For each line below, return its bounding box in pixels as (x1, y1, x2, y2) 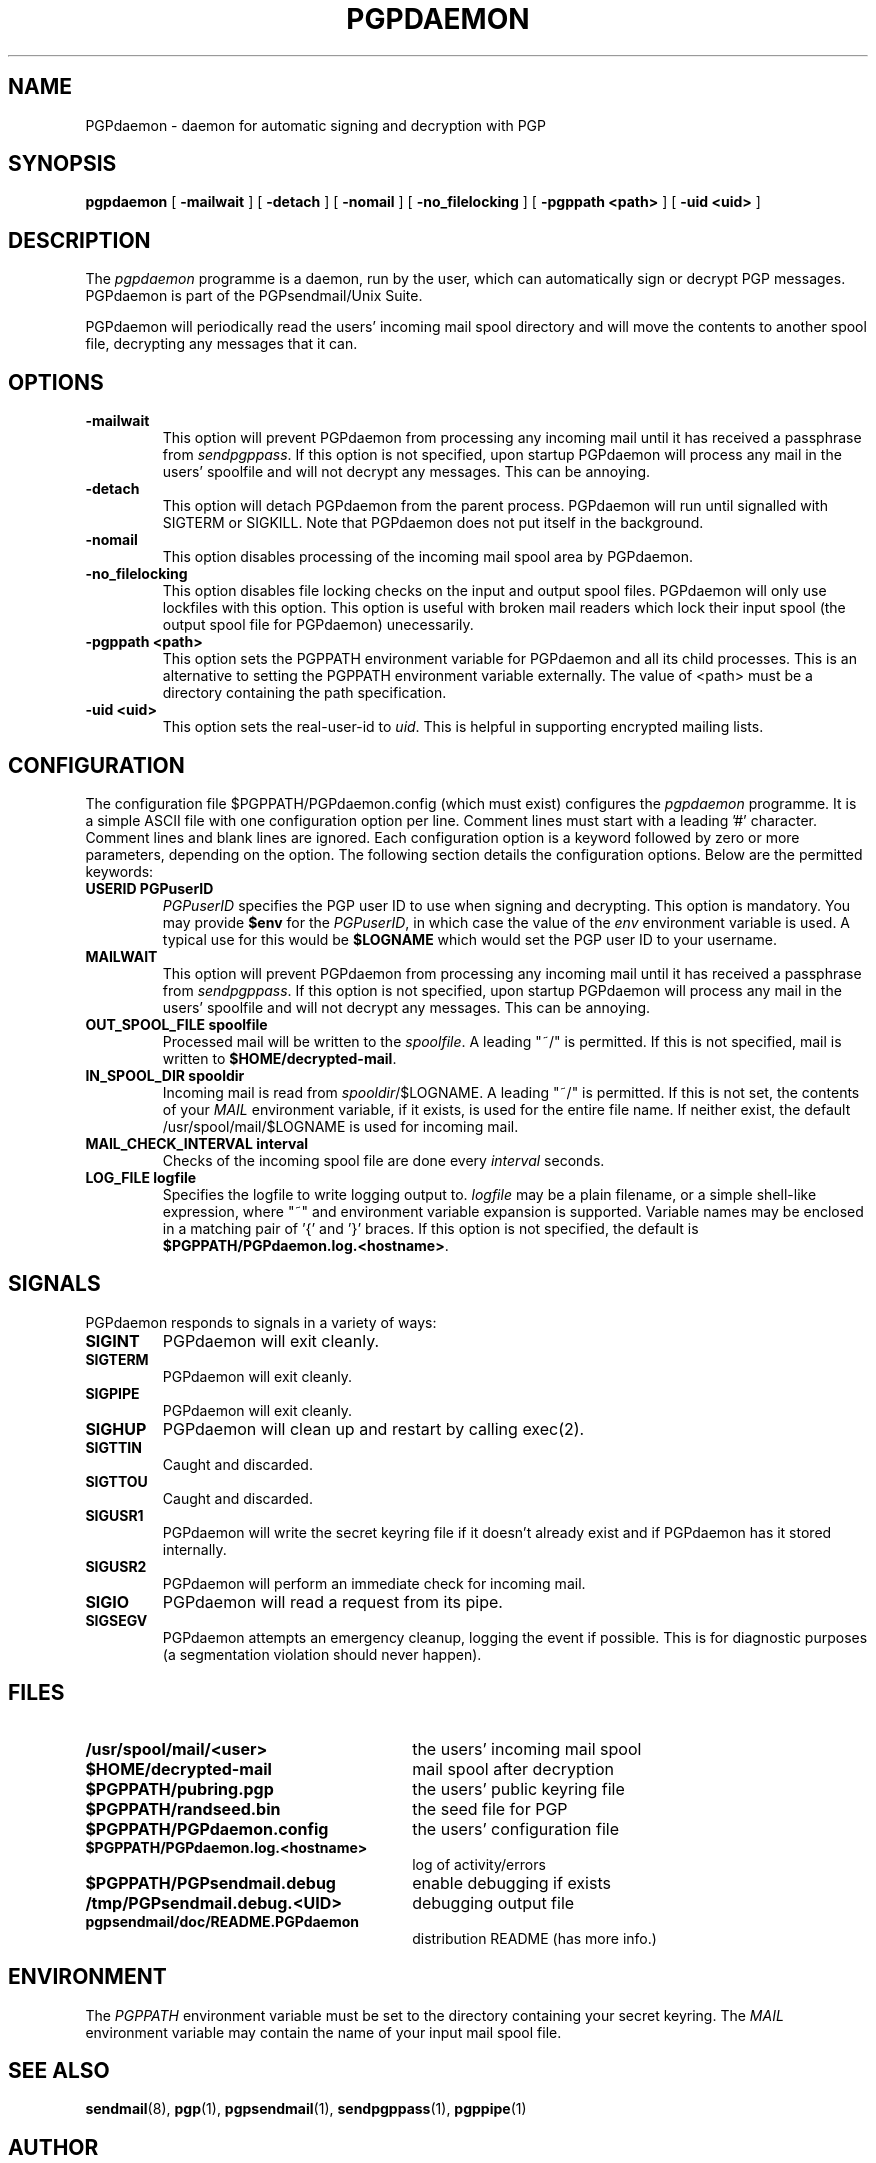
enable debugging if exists (412, 1872, 611, 1893)
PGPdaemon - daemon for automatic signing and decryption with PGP (85, 116, 547, 134)
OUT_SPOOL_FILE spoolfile (85, 1015, 268, 1033)
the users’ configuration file (412, 1818, 619, 1839)
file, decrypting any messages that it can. (85, 335, 358, 353)
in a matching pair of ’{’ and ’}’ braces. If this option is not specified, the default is (162, 1219, 699, 1237)
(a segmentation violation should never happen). (162, 1645, 482, 1663)
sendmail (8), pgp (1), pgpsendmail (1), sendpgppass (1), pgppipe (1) (85, 2100, 527, 2118)
